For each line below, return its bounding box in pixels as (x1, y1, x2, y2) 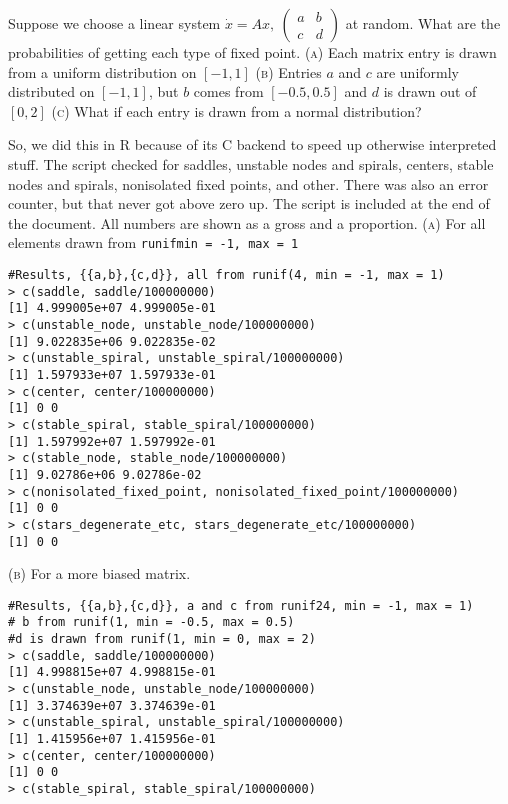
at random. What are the (345, 13, 501, 33)
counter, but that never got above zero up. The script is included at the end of (8, 193, 490, 214)
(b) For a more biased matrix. (8, 563, 191, 584)
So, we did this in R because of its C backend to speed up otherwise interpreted (8, 134, 497, 155)
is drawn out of (383, 81, 477, 102)
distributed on (8, 81, 95, 102)
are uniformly (376, 61, 459, 82)
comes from (193, 81, 264, 102)
